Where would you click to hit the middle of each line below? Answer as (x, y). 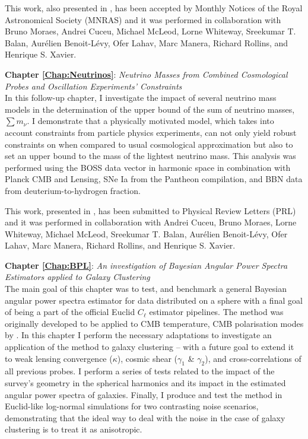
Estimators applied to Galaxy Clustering (77, 277)
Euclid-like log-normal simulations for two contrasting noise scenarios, (132, 406)
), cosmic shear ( (147, 358)
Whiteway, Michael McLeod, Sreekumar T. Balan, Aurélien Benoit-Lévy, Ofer (146, 233)
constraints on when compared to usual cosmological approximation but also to (149, 144)
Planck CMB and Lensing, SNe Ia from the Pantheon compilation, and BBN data (154, 179)
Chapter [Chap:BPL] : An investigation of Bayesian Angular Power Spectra (146, 265)
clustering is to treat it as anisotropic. (74, 429)
